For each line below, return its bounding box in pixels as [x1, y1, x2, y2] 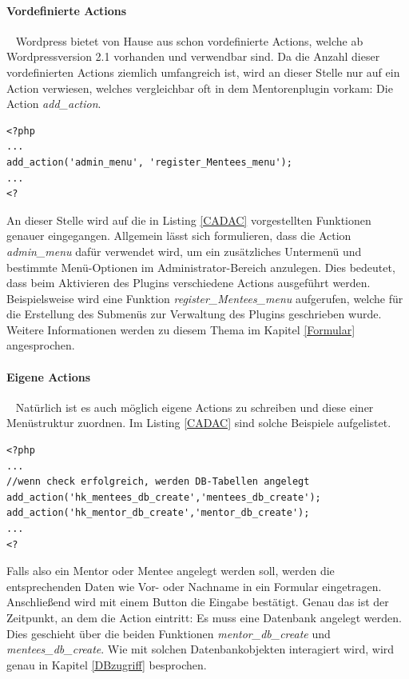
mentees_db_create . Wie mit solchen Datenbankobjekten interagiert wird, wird [6, 641, 395, 657]
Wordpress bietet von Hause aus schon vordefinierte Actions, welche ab [15, 32, 363, 49]
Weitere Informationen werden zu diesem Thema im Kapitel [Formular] [6, 321, 355, 338]
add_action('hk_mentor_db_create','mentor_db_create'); [6, 507, 310, 519]
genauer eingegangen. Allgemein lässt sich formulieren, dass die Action [6, 227, 351, 244]
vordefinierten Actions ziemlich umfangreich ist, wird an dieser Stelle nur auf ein [6, 63, 400, 80]
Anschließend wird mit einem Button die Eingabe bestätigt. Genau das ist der [6, 593, 389, 610]
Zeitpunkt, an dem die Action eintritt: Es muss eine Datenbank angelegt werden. [6, 609, 402, 625]
